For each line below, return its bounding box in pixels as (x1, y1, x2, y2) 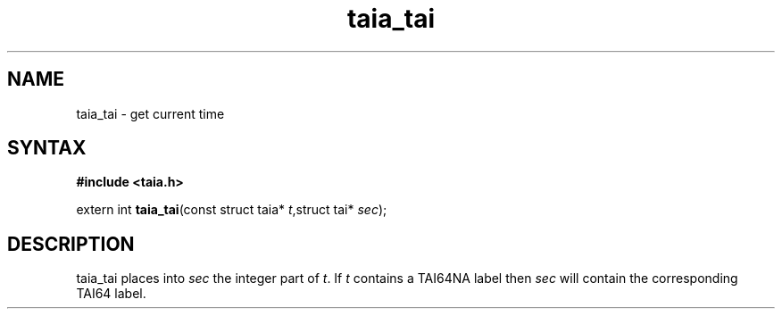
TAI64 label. (76, 286, 146, 302)
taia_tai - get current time (76, 105, 225, 121)
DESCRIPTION (7, 232, 135, 255)
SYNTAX (7, 137, 87, 160)
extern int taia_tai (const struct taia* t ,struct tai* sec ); (76, 202, 387, 218)
